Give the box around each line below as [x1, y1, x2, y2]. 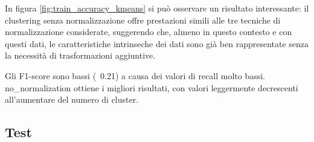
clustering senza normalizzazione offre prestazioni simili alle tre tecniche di [5, 13, 281, 26]
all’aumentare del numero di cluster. [5, 93, 139, 106]
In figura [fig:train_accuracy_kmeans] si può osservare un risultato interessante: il [5, 2, 309, 14]
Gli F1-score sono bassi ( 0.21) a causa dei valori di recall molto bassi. [5, 69, 266, 82]
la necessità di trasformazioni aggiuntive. [5, 49, 156, 62]
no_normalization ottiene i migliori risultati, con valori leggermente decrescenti [5, 81, 298, 94]
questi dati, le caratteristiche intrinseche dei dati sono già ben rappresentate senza [5, 37, 309, 50]
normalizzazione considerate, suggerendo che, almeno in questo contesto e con [5, 25, 292, 38]
